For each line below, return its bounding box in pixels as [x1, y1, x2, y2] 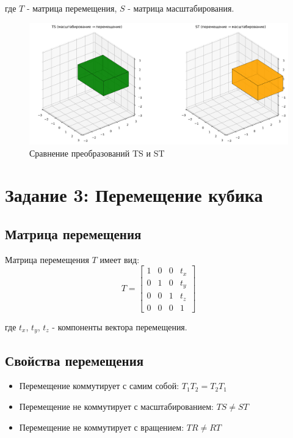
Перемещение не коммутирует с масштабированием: [19, 400, 214, 413]
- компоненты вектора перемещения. [52, 320, 187, 333]
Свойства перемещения [5, 351, 144, 369]
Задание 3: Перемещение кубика [5, 182, 263, 207]
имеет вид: [99, 253, 140, 265]
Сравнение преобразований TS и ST [29, 146, 165, 159]
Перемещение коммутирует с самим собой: [19, 379, 179, 392]
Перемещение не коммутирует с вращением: [19, 420, 184, 433]
